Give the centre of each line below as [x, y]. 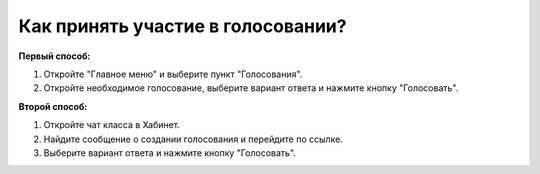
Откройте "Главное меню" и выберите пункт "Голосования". [173, 74]
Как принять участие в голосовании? [182, 26]
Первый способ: [54, 56]
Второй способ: [53, 106]
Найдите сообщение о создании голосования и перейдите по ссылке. [193, 139]
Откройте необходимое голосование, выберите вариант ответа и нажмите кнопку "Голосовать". [251, 88]
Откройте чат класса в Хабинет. [111, 125]
